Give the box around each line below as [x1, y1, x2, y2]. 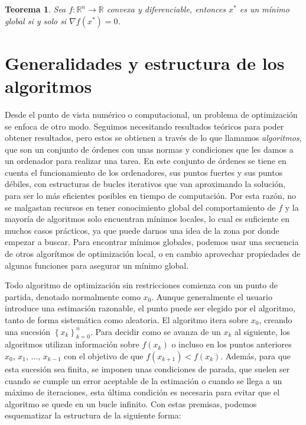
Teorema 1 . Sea [5, 3, 66, 15]
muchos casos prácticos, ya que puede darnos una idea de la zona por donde [5, 224, 279, 236]
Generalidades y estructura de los [5, 50, 285, 75]
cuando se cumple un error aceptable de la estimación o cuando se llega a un [5, 374, 282, 387]
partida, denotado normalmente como [5, 290, 141, 302]
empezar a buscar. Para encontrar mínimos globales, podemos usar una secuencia [5, 236, 299, 248]
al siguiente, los [234, 325, 290, 337]
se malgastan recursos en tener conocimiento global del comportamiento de [5, 201, 276, 213]
